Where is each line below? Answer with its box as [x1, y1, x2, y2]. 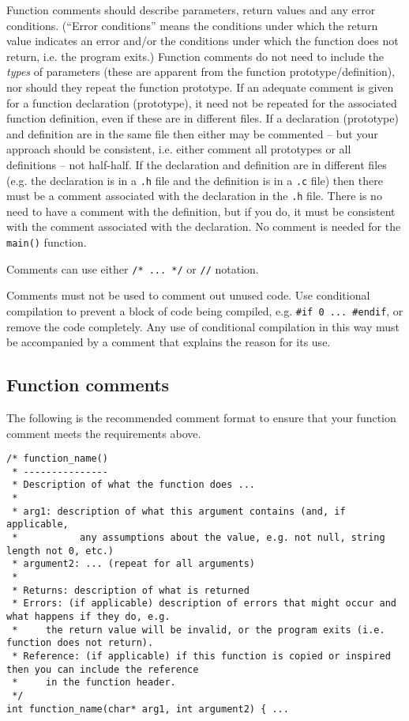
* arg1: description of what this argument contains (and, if [12, 505, 346, 517]
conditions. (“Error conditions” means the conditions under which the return [6, 17, 378, 33]
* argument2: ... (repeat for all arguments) [12, 558, 255, 570]
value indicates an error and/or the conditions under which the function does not [6, 32, 399, 49]
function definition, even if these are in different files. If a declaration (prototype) [6, 110, 399, 126]
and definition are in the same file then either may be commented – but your [6, 125, 378, 142]
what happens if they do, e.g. [6, 611, 171, 623]
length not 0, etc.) [6, 545, 114, 557]
